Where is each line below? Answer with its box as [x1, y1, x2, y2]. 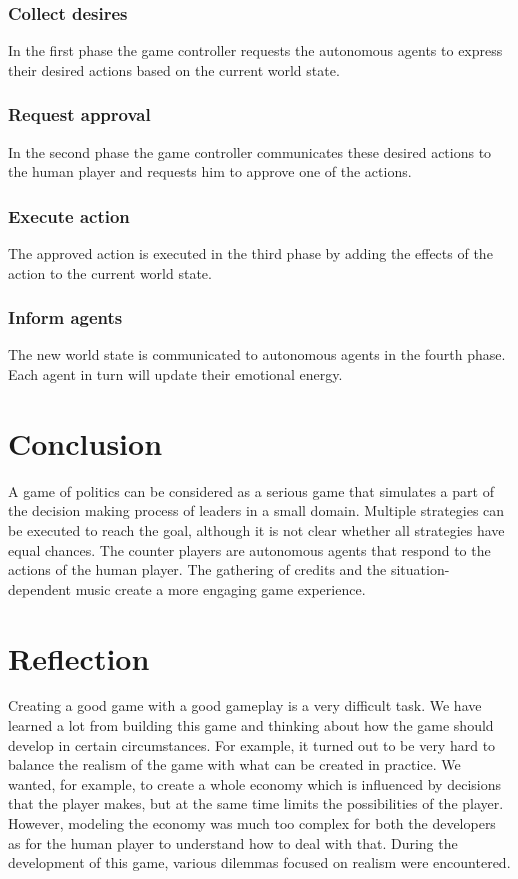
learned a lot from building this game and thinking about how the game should [8, 715, 494, 736]
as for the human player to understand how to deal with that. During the [8, 832, 458, 853]
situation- [390, 559, 450, 580]
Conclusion [8, 422, 163, 463]
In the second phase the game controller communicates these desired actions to [8, 141, 492, 162]
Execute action [8, 203, 130, 228]
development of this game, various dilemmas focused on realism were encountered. [8, 852, 511, 873]
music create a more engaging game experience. [75, 578, 366, 599]
